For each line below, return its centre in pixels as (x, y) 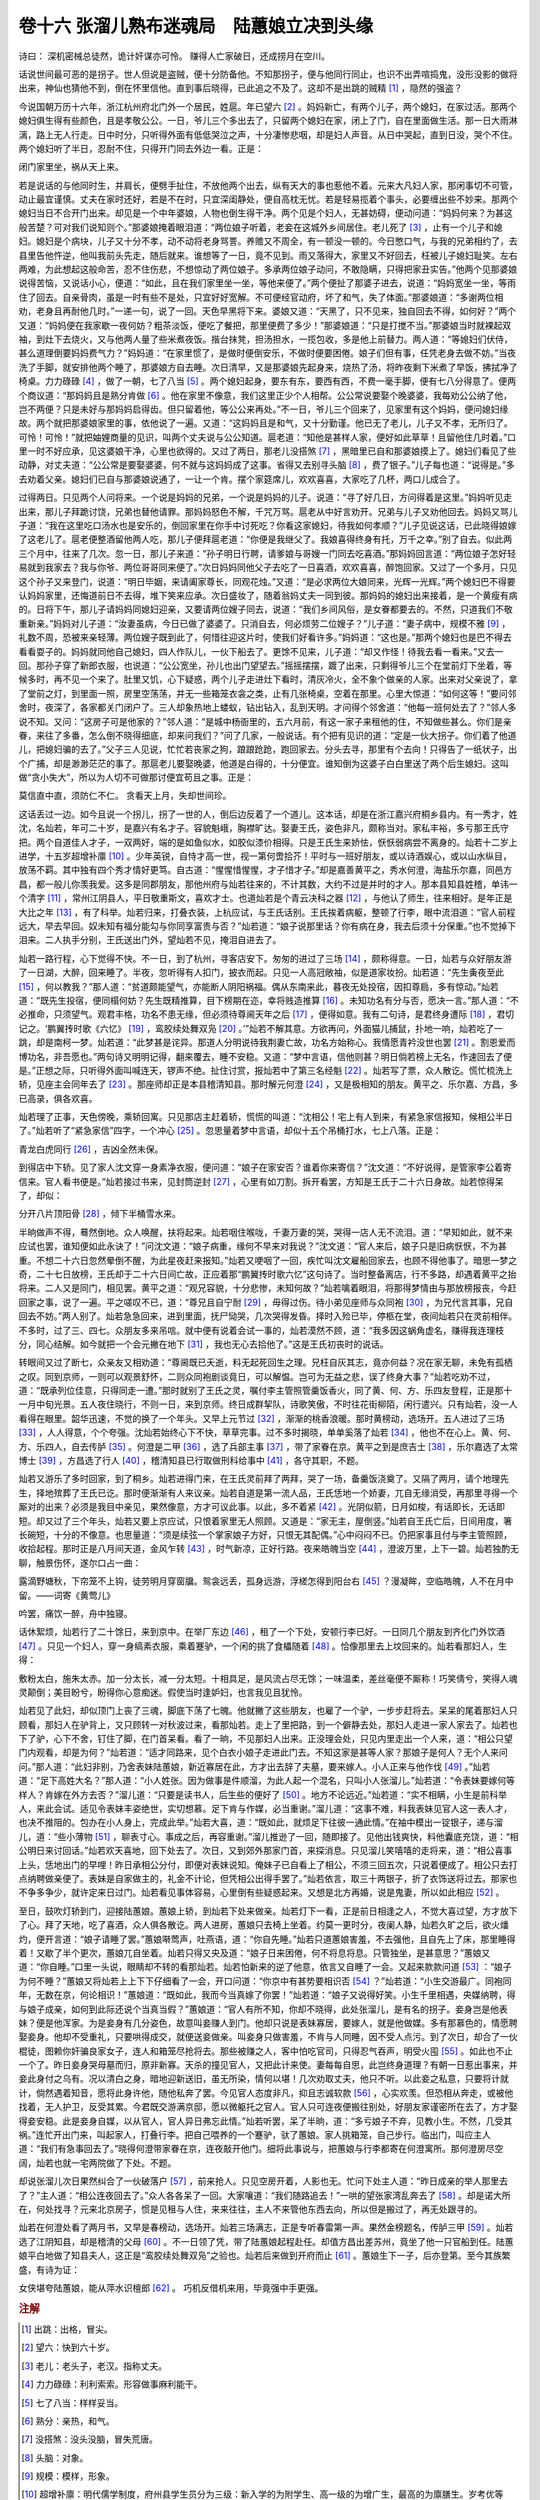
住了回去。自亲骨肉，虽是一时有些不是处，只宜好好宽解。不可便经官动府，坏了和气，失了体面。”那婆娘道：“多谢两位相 (261, 297)
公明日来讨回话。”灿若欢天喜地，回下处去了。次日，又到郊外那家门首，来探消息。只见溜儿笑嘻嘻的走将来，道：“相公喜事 (265, 1851)
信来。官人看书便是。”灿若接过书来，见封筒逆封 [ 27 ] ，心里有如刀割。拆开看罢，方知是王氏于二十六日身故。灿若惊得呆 (261, 1181)
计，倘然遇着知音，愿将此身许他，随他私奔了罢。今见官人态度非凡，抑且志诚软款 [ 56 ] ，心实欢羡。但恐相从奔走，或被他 (266, 2092)
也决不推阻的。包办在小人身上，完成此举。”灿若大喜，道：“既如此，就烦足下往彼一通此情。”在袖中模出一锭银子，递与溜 (261, 1822)
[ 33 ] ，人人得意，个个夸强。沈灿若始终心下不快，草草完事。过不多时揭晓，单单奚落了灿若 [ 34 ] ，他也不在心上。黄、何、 (267, 1432)
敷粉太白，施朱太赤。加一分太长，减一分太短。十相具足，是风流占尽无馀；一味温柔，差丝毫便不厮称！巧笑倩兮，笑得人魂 (268, 1678)
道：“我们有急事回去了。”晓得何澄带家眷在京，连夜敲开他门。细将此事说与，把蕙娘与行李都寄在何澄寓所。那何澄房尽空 (261, 2149)
